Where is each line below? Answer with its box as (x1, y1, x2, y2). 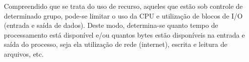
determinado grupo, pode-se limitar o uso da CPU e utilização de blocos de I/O (4, 10, 243, 21)
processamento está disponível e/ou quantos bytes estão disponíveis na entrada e (4, 29, 245, 40)
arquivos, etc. (4, 48, 44, 59)
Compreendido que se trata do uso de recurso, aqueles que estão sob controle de (4, 1, 243, 11)
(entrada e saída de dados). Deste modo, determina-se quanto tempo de (4, 20, 218, 30)
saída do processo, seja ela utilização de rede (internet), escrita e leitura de (4, 39, 228, 49)
